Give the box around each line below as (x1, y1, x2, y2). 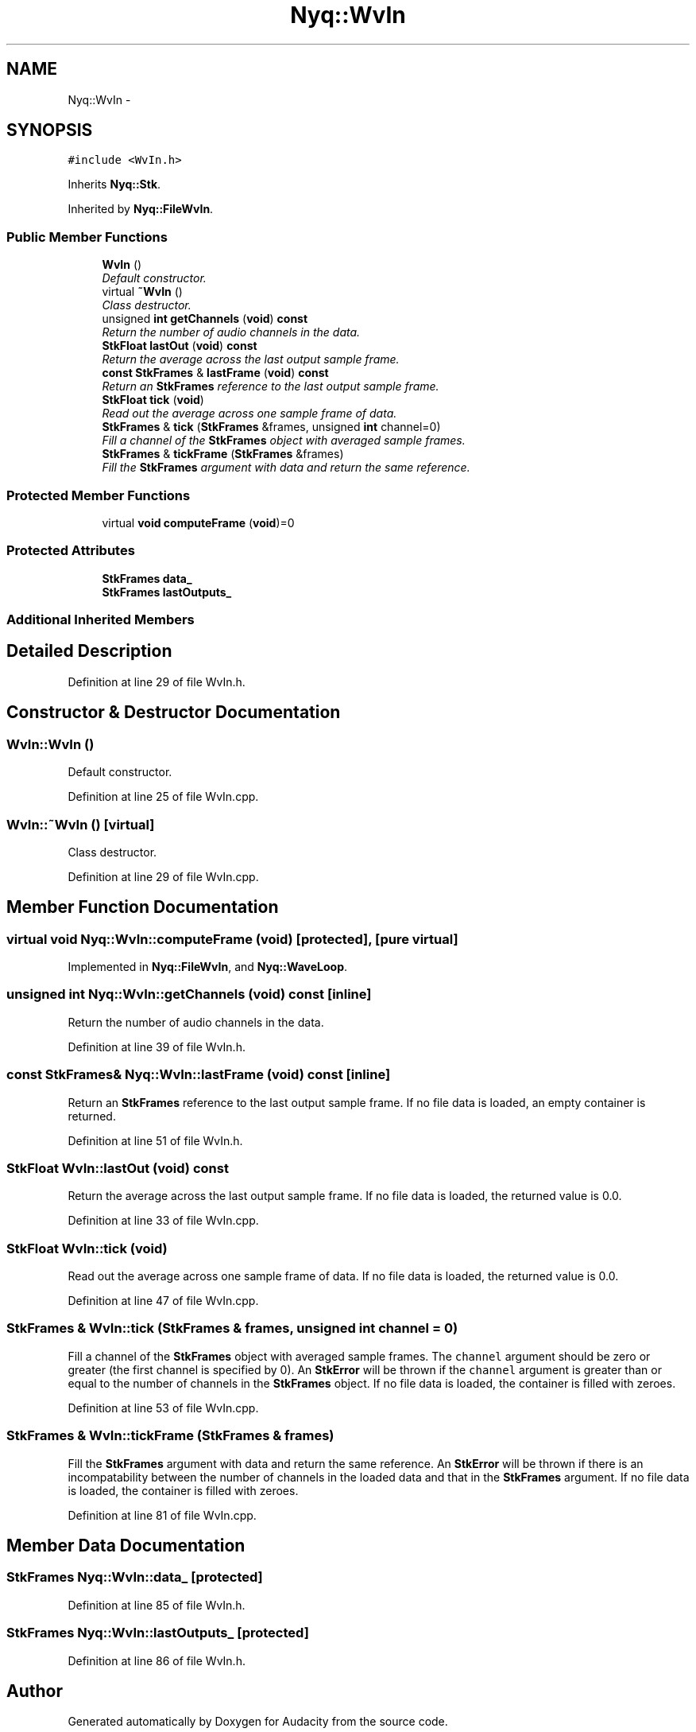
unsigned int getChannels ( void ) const (102, 312, 308, 326)
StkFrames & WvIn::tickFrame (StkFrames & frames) (6, 1427, 334, 1444)
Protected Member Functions (6, 487, 191, 503)
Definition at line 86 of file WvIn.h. (68, 1653, 246, 1668)
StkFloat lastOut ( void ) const (102, 339, 257, 353)
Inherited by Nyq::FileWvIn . (68, 202, 214, 216)
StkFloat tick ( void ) (102, 393, 204, 407)
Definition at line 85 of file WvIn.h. (68, 1598, 246, 1612)
